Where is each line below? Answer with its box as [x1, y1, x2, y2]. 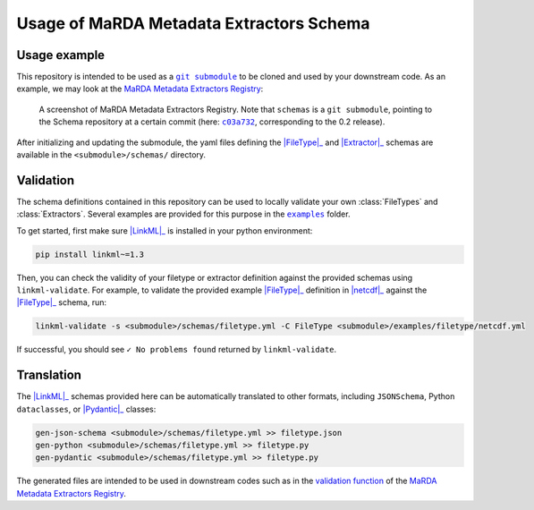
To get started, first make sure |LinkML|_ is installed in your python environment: [16, 225, 313, 236]
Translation [16, 368, 82, 383]
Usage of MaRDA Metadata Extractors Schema [16, 13, 370, 33]
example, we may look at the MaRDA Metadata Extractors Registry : [16, 83, 264, 94]
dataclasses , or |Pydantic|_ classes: [16, 404, 157, 414]
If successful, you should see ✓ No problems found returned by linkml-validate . [16, 344, 337, 355]
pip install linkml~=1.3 [35, 249, 145, 259]
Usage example [16, 47, 106, 63]
